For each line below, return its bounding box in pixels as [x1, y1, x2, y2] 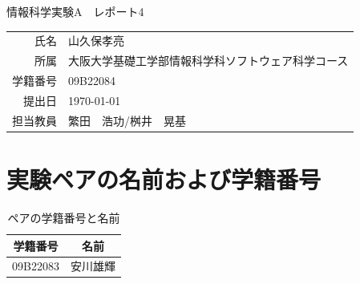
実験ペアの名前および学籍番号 [6, 163, 322, 195]
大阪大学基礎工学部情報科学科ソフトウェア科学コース [68, 52, 349, 69]
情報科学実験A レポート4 [6, 3, 144, 19]
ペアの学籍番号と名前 [7, 209, 120, 225]
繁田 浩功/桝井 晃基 [68, 112, 186, 128]
